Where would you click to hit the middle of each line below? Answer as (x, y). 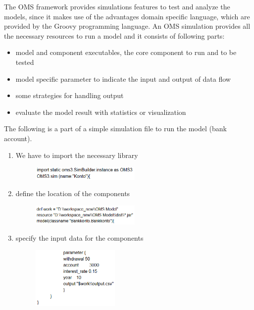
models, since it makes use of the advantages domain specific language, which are (127, 16)
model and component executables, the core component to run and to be (126, 52)
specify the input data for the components (79, 238)
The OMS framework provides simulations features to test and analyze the (117, 6)
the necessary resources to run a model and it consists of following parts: (114, 35)
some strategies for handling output (70, 95)
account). (18, 138)
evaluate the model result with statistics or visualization (101, 112)
